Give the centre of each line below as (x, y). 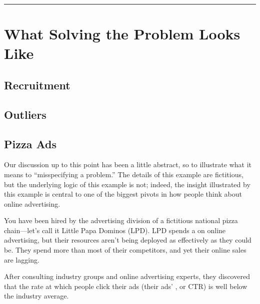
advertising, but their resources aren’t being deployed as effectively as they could (128, 240)
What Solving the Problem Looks (122, 34)
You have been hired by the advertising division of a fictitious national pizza (121, 220)
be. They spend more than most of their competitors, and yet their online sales (125, 250)
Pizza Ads (30, 144)
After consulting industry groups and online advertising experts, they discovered (127, 276)
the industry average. (36, 296)
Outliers (25, 114)
